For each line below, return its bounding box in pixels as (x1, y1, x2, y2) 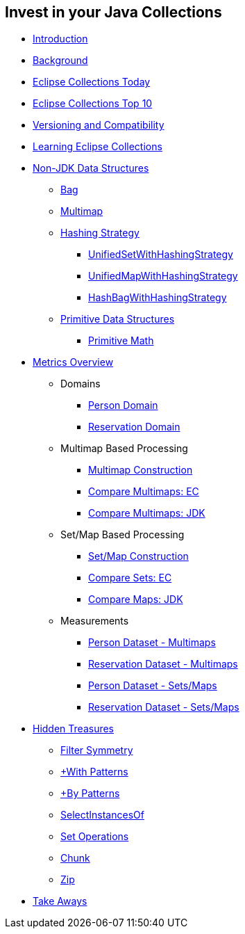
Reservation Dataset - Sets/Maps (88, 701, 239, 714)
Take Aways (33, 895, 87, 908)
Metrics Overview (33, 356, 114, 369)
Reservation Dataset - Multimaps (88, 658, 238, 670)
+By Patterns (60, 787, 120, 800)
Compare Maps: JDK (88, 593, 183, 606)
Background (33, 54, 88, 67)
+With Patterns (60, 766, 128, 778)
